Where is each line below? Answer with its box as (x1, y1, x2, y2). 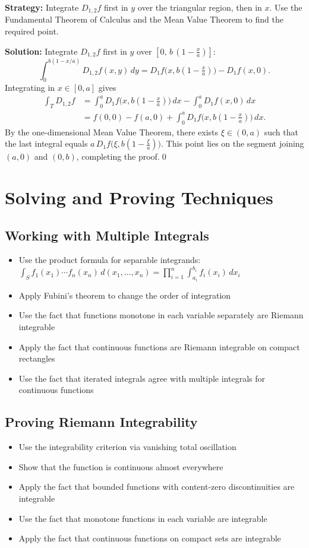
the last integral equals (5, 137, 88, 150)
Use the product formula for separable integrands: (18, 254, 201, 266)
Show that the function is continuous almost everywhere (18, 460, 223, 473)
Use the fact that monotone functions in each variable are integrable (18, 512, 267, 524)
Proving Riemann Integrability (5, 413, 198, 431)
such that (264, 125, 298, 138)
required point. (5, 25, 59, 37)
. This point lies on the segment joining (161, 137, 304, 150)
